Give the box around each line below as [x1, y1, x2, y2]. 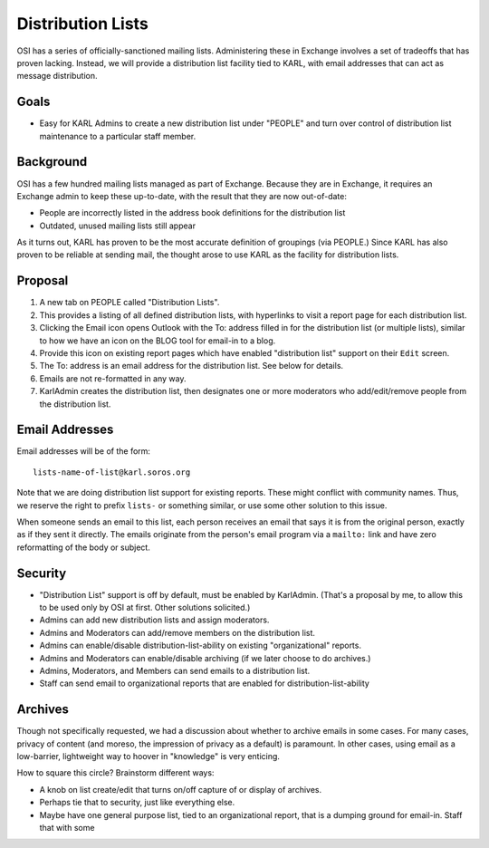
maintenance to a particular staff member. [39, 130, 197, 141]
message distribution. [16, 71, 99, 82]
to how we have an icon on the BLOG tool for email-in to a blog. [39, 335, 276, 346]
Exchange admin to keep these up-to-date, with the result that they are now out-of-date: [16, 190, 348, 201]
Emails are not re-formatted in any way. [39, 372, 187, 384]
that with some [39, 823, 95, 834]
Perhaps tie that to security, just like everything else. [39, 797, 235, 808]
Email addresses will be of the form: [16, 446, 151, 457]
